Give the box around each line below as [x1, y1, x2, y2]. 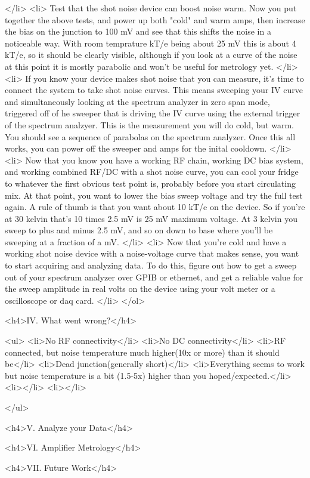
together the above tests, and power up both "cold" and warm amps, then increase [5, 13, 305, 26]
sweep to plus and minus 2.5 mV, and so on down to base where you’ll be [5, 224, 273, 236]
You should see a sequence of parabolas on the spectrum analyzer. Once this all [5, 130, 296, 143]
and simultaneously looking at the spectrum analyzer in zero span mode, [5, 95, 270, 107]
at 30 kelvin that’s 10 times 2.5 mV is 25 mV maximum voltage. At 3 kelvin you [5, 212, 297, 224]
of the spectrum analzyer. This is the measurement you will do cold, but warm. [5, 118, 294, 131]
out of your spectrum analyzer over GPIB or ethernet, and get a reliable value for [5, 270, 303, 283]
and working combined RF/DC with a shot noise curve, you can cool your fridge [5, 165, 299, 178]
